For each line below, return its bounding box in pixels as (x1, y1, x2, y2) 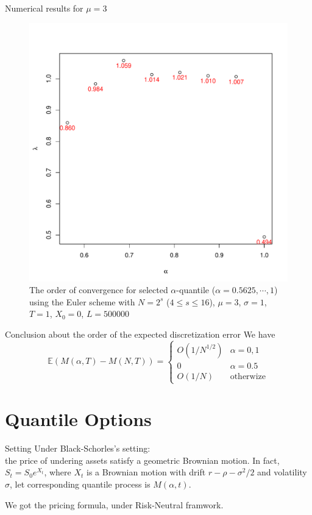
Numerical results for (5, 2, 83, 14)
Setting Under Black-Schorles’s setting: (5, 442, 151, 455)
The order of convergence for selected (29, 283, 168, 296)
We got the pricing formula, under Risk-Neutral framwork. (5, 498, 224, 511)
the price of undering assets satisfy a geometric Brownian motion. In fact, (5, 453, 280, 466)
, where (44, 466, 71, 478)
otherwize (230, 372, 266, 381)
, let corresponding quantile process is (10, 478, 151, 491)
